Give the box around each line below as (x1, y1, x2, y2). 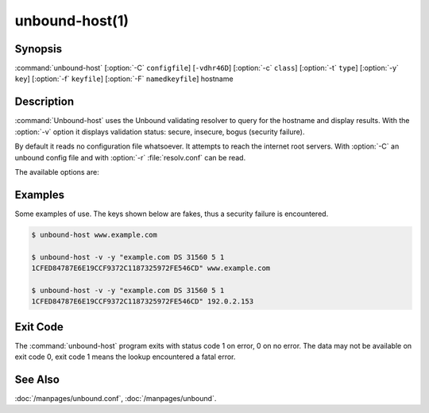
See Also (14, 372, 60, 386)
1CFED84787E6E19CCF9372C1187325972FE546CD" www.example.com (31, 263, 271, 272)
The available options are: (14, 167, 99, 176)
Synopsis (14, 42, 63, 56)
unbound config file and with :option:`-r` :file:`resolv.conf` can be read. (14, 152, 246, 162)
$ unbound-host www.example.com (31, 230, 158, 239)
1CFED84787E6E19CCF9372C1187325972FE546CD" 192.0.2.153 (31, 297, 254, 306)
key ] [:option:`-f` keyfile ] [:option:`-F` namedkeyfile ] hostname (14, 74, 234, 83)
